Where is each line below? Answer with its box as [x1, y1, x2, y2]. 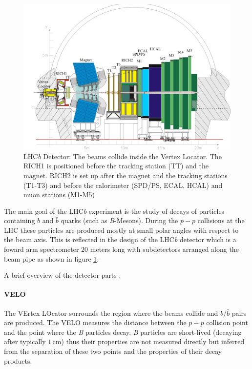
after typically [4, 336, 46, 347]
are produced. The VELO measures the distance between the [4, 317, 187, 328]
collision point [206, 317, 248, 328]
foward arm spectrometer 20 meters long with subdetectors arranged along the [4, 244, 239, 254]
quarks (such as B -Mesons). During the [61, 215, 178, 225]
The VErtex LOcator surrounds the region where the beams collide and [4, 307, 218, 318]
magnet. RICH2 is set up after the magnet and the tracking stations [23, 170, 228, 180]
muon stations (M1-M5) [23, 189, 95, 200]
